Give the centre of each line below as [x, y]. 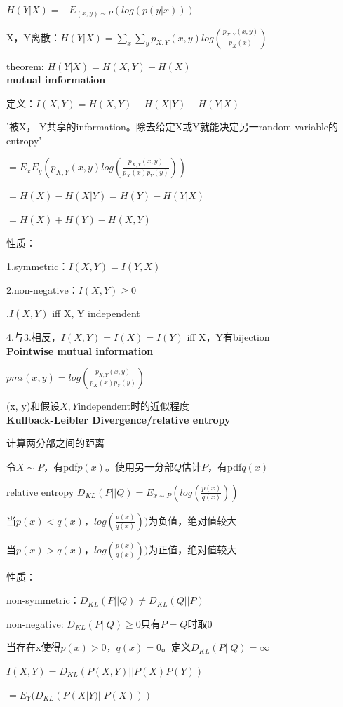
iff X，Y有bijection [228, 337]
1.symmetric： [38, 266]
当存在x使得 [34, 647]
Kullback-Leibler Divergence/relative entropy [119, 419]
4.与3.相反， [34, 337]
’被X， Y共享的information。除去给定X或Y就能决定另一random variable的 [173, 127]
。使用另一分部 [139, 467]
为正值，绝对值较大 [193, 549]
